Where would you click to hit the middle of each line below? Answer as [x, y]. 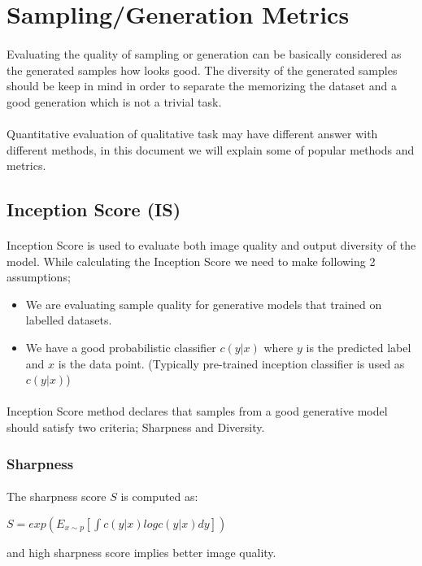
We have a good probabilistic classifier [121, 348]
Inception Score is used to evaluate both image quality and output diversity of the [211, 245]
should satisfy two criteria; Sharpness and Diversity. [136, 427]
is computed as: [159, 496]
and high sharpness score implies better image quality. [141, 552]
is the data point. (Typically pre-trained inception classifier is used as [231, 363]
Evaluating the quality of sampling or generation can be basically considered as [204, 53]
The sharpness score [57, 496]
